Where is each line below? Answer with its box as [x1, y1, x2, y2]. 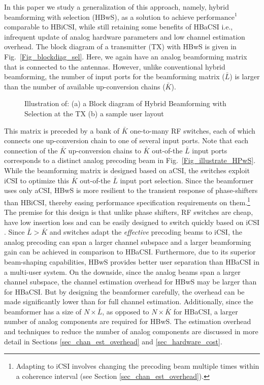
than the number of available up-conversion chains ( [4, 81, 166, 91]
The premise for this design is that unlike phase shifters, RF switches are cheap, [4, 206, 253, 217]
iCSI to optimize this [4, 175, 70, 185]
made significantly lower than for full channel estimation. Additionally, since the [4, 296, 253, 307]
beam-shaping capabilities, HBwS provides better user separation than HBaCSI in [4, 256, 260, 267]
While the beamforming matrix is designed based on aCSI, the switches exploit [4, 165, 250, 175]
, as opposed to [102, 306, 149, 316]
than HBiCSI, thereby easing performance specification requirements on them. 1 [4, 195, 250, 207]
